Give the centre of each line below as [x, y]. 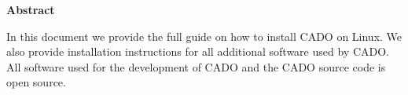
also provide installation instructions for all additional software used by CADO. [198, 51]
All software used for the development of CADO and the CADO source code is [196, 66]
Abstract [31, 9]
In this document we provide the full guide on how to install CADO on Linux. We [204, 36]
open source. [36, 82]
